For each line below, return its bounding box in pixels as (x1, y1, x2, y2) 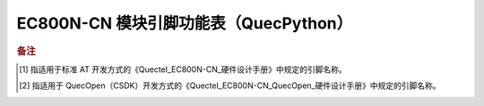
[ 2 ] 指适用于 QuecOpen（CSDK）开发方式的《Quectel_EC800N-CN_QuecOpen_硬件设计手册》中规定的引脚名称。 (19, 80, 441, 91)
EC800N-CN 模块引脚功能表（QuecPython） (16, 13, 353, 33)
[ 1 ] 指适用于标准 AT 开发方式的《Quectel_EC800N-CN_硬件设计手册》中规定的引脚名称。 (19, 63, 347, 75)
